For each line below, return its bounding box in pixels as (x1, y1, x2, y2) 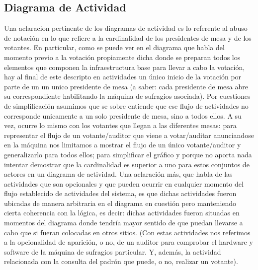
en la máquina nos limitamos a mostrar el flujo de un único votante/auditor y (4, 139, 241, 150)
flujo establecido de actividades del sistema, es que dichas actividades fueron (4, 188, 237, 199)
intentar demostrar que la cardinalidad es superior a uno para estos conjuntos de (4, 159, 250, 169)
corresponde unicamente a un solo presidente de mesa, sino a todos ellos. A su (4, 110, 242, 121)
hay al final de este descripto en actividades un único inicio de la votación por (4, 71, 242, 82)
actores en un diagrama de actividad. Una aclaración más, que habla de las (4, 169, 233, 179)
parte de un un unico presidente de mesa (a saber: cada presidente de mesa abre (4, 81, 248, 91)
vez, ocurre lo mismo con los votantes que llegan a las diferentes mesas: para (4, 120, 237, 131)
